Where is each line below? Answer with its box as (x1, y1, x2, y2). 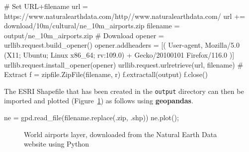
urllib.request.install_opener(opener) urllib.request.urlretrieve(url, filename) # (4, 59, 244, 70)
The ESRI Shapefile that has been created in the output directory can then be (4, 85, 244, 96)
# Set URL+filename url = (4, 1, 88, 11)
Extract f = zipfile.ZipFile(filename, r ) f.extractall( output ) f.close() (4, 69, 208, 79)
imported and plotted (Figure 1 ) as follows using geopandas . (4, 95, 193, 106)
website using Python (24, 139, 89, 149)
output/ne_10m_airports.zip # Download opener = (4, 30, 164, 40)
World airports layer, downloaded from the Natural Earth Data (24, 129, 217, 139)
